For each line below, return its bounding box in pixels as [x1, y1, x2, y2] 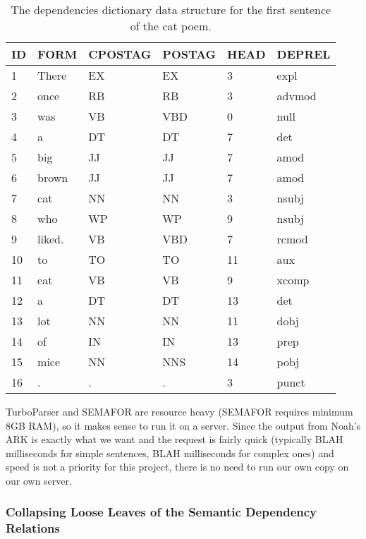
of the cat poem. [130, 18, 212, 34]
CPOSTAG [88, 46, 152, 62]
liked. [37, 231, 64, 247]
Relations [6, 519, 60, 537]
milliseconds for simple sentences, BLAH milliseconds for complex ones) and [6, 445, 334, 460]
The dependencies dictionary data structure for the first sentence [11, 1, 331, 18]
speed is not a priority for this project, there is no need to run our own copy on [6, 459, 349, 474]
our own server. [6, 473, 72, 487]
